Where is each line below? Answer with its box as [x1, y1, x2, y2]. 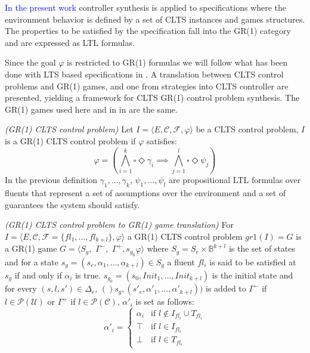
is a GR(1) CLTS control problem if [5, 134, 136, 147]
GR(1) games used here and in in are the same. [5, 103, 178, 115]
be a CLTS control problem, [196, 123, 299, 135]
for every [5, 282, 37, 295]
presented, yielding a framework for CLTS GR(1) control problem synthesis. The [5, 91, 300, 104]
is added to [206, 282, 246, 295]
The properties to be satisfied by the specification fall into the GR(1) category [5, 24, 291, 37]
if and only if [14, 268, 62, 281]
